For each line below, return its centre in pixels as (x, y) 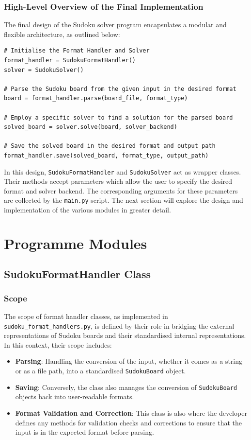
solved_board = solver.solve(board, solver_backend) (91, 127)
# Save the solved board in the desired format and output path (110, 146)
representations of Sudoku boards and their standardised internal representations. (125, 335)
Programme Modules (76, 243)
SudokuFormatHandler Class (78, 274)
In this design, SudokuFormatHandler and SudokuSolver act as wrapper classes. (123, 171)
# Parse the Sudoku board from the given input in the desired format (120, 89)
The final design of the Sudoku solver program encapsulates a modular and (115, 25)
